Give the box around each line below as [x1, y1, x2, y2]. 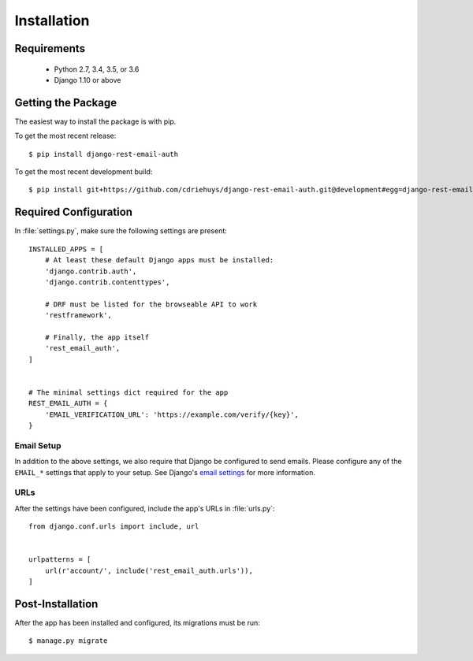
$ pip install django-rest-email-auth [28, 150, 179, 158]
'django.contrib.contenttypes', [44, 277, 170, 287]
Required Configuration [14, 206, 133, 219]
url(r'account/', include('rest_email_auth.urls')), [44, 566, 254, 575]
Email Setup [14, 440, 62, 451]
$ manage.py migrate [28, 637, 108, 645]
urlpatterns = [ [28, 555, 91, 564]
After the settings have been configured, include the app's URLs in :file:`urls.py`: [14, 503, 275, 513]
